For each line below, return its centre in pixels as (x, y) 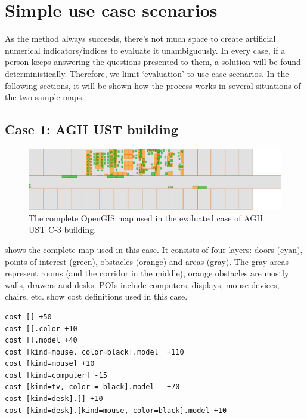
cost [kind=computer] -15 (56, 375)
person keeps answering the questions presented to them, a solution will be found (153, 62)
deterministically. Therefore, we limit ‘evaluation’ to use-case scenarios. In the (147, 73)
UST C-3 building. (63, 229)
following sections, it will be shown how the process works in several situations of (153, 85)
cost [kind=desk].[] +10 (54, 399)
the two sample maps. (45, 97)
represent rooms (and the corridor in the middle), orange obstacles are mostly (147, 273)
